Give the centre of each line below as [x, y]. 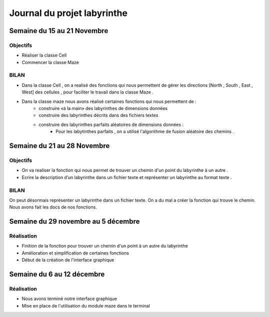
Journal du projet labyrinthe [68, 13]
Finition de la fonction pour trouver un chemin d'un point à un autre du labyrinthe [105, 246]
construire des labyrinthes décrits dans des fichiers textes [98, 115]
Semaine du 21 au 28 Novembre [59, 146]
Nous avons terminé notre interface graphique [69, 299]
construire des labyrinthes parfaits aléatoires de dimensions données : [111, 124]
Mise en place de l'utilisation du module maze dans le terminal [86, 305]
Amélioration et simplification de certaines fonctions [75, 253]
